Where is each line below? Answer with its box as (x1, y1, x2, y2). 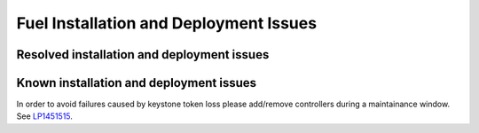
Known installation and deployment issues (16, 75, 257, 90)
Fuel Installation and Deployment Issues (16, 13, 318, 33)
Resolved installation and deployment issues (16, 47, 270, 62)
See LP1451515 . (16, 111, 73, 121)
